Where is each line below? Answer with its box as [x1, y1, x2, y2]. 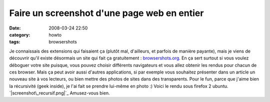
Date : [9, 25, 21, 31]
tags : [9, 39, 20, 45]
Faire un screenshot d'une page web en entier [9, 7, 204, 18]
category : [9, 31, 30, 37]
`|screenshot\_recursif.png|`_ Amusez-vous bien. [9, 90, 110, 96]
